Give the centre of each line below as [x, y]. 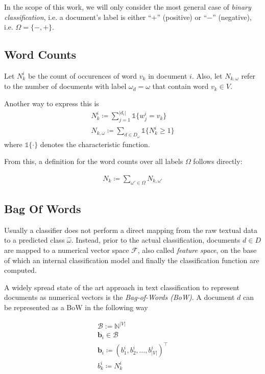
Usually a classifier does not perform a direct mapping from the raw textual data [131, 230]
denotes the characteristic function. [95, 144]
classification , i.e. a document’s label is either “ [78, 17]
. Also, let [207, 75]
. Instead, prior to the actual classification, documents [156, 240]
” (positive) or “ [182, 17]
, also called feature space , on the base [197, 250]
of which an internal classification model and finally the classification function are [132, 260]
